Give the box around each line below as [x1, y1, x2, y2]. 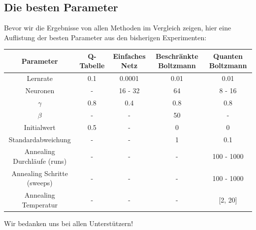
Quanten [213, 51, 243, 61]
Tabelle [79, 60, 105, 71]
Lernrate [27, 73, 53, 83]
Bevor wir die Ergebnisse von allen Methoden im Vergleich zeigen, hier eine [4, 23, 231, 33]
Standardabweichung [8, 134, 71, 144]
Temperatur [22, 199, 58, 209]
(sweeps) [27, 178, 53, 188]
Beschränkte [156, 51, 198, 61]
